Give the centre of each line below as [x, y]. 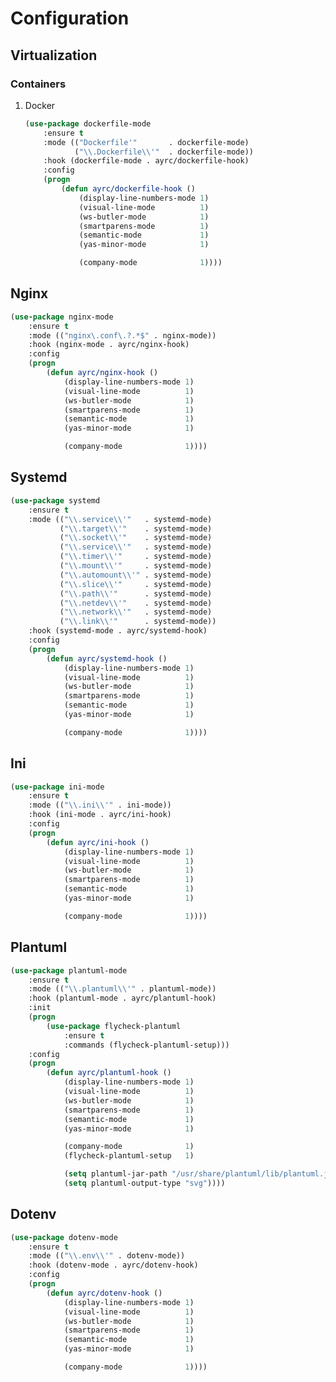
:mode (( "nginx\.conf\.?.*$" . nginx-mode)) [122, 335]
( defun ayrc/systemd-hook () [107, 658]
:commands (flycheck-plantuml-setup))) [146, 1045]
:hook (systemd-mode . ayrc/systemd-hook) [118, 631]
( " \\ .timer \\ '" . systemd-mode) [136, 557]
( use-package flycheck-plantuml [114, 1026]
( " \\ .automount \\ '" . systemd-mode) [136, 575]
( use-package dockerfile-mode [88, 123]
